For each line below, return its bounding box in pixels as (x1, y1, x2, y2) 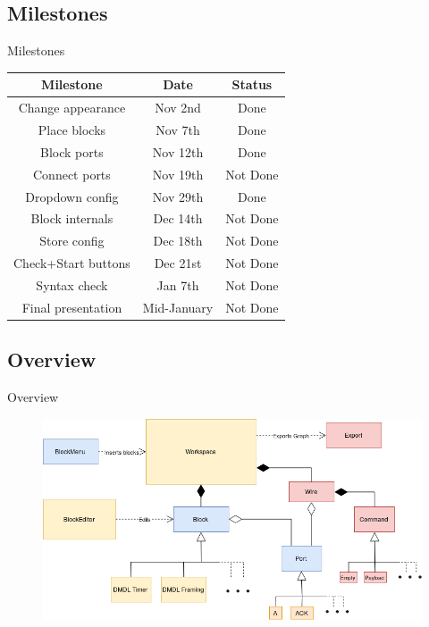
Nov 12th (152, 142, 204, 161)
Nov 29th (152, 187, 204, 205)
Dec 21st (154, 254, 202, 272)
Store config (39, 231, 105, 250)
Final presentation (21, 297, 122, 316)
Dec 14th (153, 209, 203, 228)
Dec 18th (153, 231, 203, 250)
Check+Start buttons (13, 254, 130, 272)
